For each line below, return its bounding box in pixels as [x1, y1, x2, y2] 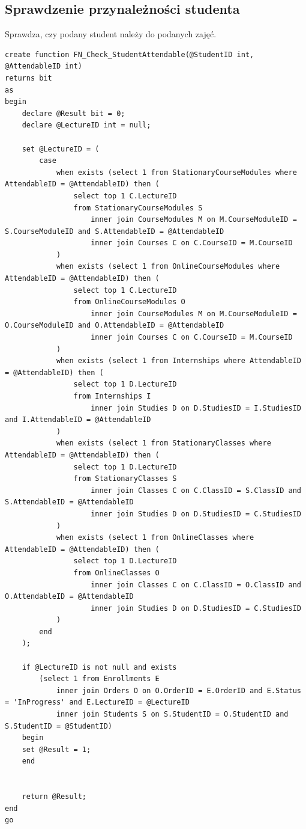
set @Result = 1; [22, 745, 91, 754]
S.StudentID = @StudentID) [5, 721, 112, 730]
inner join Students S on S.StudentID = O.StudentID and [56, 710, 289, 719]
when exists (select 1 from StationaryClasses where [56, 439, 271, 448]
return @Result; [22, 792, 87, 801]
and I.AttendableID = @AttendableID [5, 415, 151, 424]
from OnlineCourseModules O [73, 298, 185, 307]
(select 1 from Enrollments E [39, 675, 160, 684]
